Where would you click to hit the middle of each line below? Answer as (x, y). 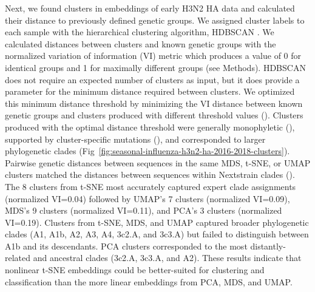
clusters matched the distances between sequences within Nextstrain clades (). (150, 175)
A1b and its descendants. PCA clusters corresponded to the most (126, 246)
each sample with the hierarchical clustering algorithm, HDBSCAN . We (140, 32)
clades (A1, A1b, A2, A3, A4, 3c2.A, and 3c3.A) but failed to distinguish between (157, 234)
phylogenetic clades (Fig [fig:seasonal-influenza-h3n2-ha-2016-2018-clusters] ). (147, 151)
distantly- (268, 246)
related (18, 258)
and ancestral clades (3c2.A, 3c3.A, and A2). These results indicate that (167, 258)
